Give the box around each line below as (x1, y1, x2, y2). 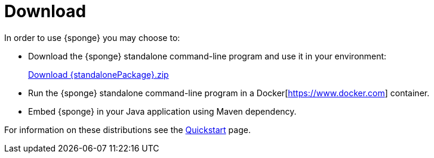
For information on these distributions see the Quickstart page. (4, 124, 251, 135)
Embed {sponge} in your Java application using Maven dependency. (28, 106, 297, 116)
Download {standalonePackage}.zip (28, 69, 169, 80)
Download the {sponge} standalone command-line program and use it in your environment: (28, 50, 387, 61)
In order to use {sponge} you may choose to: (4, 32, 180, 43)
